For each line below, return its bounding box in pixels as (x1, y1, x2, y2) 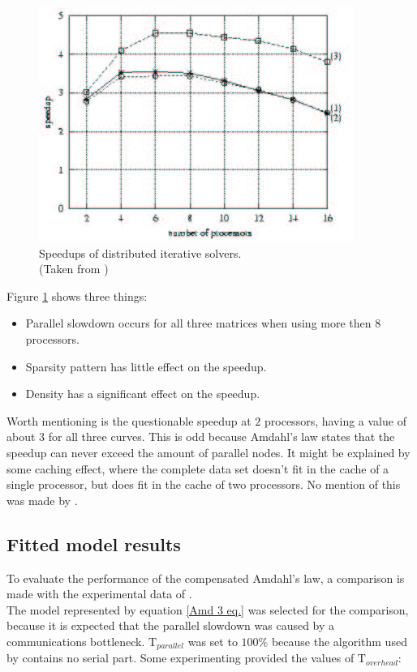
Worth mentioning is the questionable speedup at (6, 412, 251, 429)
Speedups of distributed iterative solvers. (39, 244, 242, 261)
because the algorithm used (271, 632, 407, 649)
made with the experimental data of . (6, 585, 192, 602)
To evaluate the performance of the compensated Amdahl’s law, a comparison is (6, 569, 405, 586)
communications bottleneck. (6, 632, 145, 649)
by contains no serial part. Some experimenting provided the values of (6, 649, 355, 666)
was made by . (6, 491, 78, 508)
